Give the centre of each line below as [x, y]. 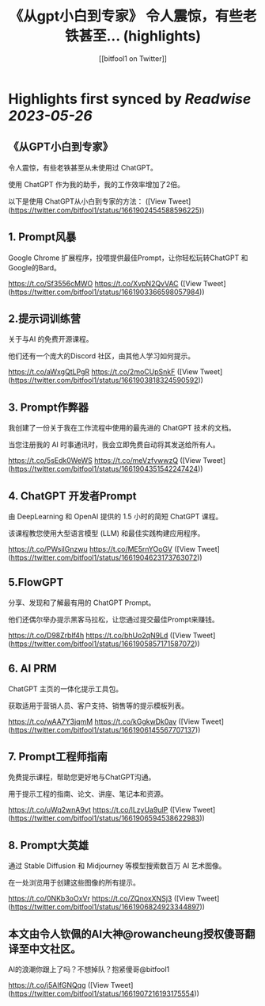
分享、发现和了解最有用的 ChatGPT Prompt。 [82, 602]
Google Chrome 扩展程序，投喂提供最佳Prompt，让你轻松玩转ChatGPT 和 [128, 258]
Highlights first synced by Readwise [130, 99]
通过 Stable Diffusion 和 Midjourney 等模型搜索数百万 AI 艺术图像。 [117, 866]
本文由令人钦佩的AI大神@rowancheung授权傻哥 [127, 933]
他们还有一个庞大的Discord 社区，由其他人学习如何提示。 [102, 356]
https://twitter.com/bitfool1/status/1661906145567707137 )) [106, 729]
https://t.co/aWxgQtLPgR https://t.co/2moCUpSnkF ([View [103, 372]
